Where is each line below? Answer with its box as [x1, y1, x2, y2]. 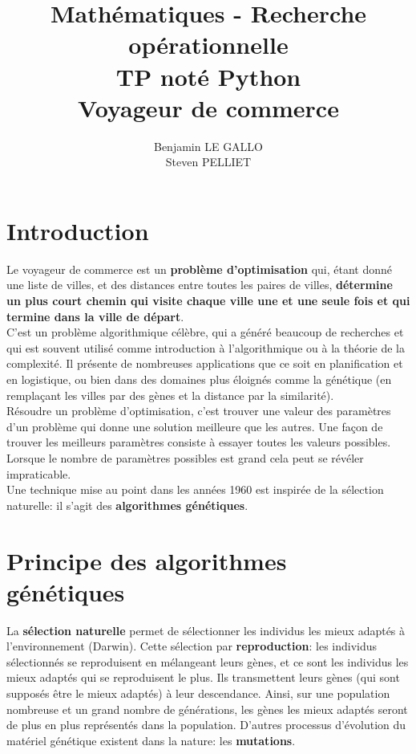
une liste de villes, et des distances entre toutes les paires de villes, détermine [6, 276, 393, 293]
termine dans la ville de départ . [6, 308, 184, 324]
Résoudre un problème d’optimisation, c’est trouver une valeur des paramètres [6, 402, 391, 419]
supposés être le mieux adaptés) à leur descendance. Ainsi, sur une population [6, 685, 390, 701]
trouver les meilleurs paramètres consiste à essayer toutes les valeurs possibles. [6, 434, 391, 450]
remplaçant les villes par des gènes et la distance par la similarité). [6, 386, 334, 403]
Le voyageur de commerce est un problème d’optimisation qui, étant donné [6, 260, 392, 277]
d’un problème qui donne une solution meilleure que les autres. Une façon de [6, 418, 383, 434]
